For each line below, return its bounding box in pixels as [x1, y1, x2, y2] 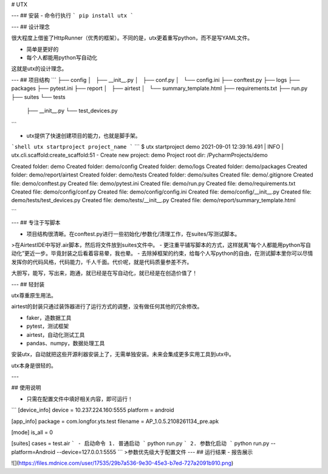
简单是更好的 [26, 46, 59, 53]
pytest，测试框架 [26, 322, 69, 330]
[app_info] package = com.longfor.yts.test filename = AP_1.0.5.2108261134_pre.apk [11, 418, 219, 425]
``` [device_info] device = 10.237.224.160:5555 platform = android [11, 407, 174, 414]
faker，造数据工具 [26, 314, 72, 321]
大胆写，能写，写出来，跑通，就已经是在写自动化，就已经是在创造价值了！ [11, 269, 197, 277]
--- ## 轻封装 [11, 280, 45, 288]
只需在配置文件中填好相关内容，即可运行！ [26, 395, 133, 402]
